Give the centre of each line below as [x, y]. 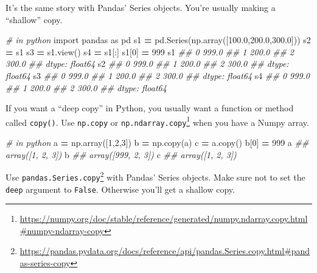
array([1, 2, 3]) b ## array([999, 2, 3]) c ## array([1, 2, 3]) [121, 154]
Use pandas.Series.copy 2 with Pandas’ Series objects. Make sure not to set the [155, 176]
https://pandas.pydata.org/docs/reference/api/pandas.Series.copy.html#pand [165, 251]
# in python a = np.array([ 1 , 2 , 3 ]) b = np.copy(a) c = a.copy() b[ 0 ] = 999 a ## [157, 143]
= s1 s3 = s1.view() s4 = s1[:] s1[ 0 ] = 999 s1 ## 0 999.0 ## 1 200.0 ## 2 [150, 51]
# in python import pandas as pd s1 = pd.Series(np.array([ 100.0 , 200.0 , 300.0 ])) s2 [158, 40]
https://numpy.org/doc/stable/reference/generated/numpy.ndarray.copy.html [164, 219]
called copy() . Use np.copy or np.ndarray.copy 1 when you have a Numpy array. [157, 121]
